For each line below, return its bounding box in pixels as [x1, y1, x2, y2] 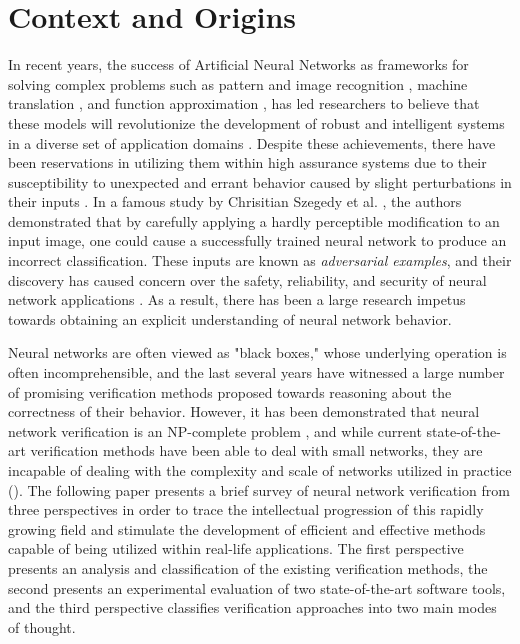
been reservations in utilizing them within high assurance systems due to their [8, 152, 487, 173]
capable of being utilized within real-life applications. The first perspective [8, 538, 464, 559]
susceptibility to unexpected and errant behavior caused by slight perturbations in [8, 171, 512, 192]
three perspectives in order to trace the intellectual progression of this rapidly [8, 499, 484, 520]
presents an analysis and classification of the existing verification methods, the [8, 557, 488, 578]
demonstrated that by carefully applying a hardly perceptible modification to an [8, 210, 500, 231]
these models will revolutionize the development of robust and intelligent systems [8, 112, 505, 133]
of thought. [8, 616, 76, 637]
